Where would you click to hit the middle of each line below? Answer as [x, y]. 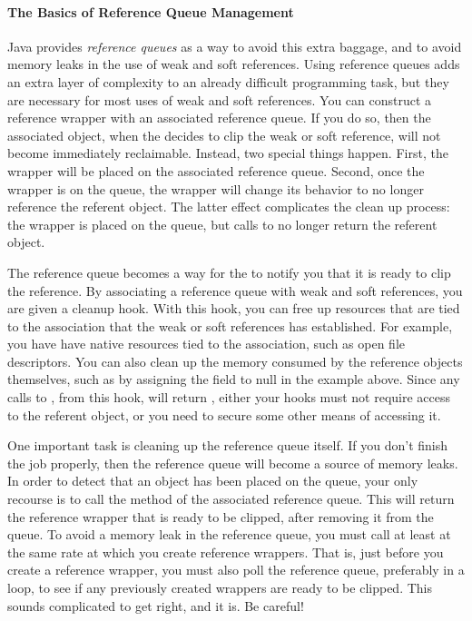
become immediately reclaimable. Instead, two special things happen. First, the [228, 153]
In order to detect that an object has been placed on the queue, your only [213, 481]
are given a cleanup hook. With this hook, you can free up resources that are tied [234, 308]
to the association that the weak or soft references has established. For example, [230, 325]
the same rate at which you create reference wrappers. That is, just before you [226, 552]
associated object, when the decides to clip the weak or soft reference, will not [224, 135]
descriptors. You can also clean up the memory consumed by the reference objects [235, 361]
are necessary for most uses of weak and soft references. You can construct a [220, 99]
